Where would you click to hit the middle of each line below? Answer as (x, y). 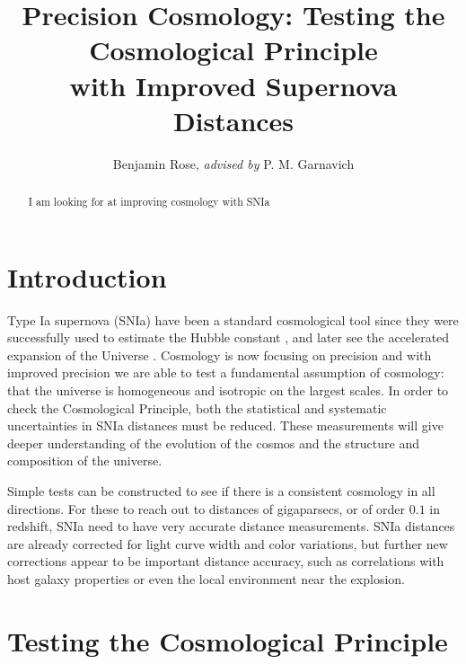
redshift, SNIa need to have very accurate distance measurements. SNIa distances (231, 526)
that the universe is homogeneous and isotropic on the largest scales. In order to (228, 390)
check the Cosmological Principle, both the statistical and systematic (197, 407)
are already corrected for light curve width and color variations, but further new (228, 543)
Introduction (87, 276)
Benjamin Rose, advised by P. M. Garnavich (233, 163)
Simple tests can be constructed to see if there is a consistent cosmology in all (221, 491)
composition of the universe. (85, 460)
